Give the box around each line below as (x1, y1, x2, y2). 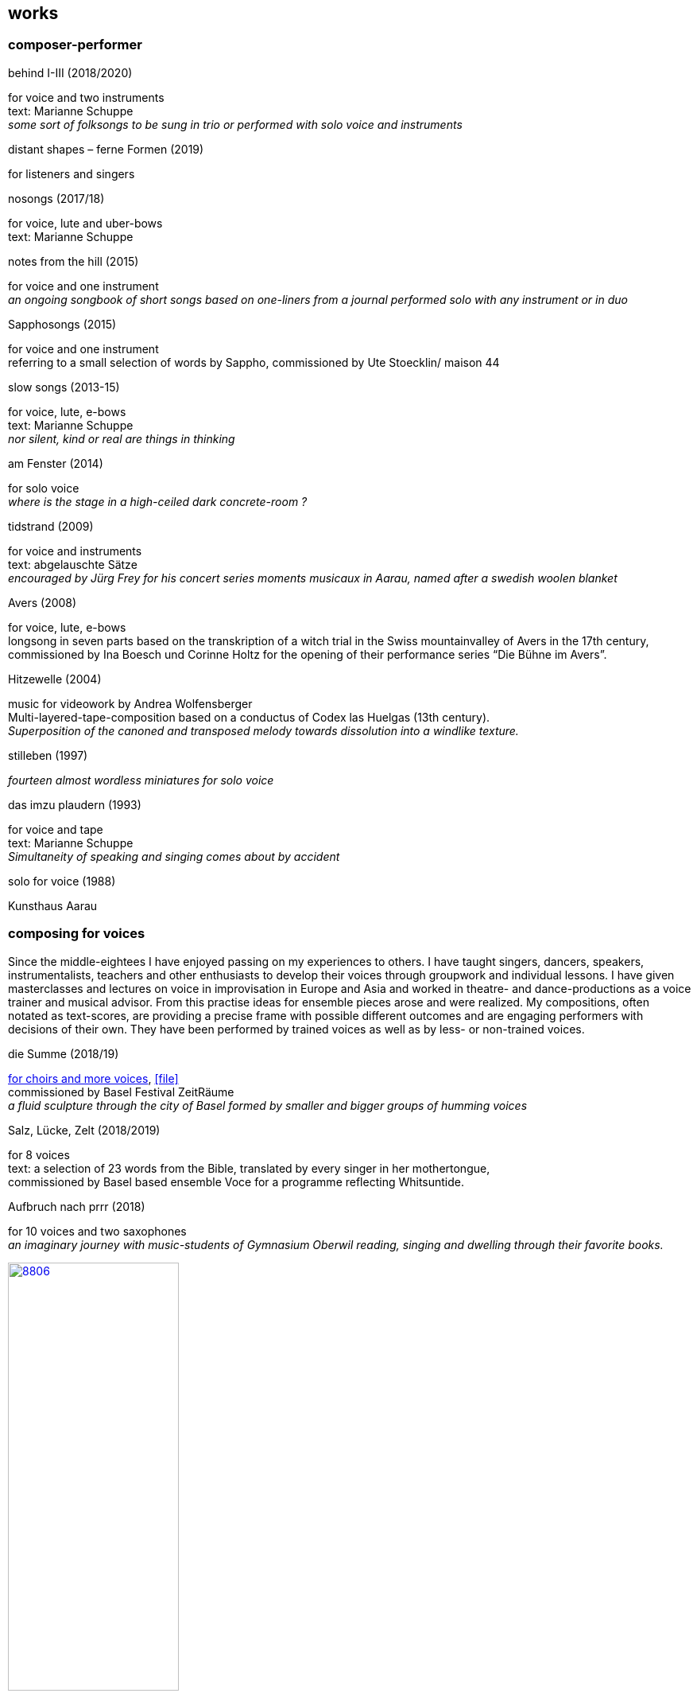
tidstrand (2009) (8, 519, 94, 533)
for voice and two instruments (8, 90, 165, 104)
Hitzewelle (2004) (8, 671, 102, 686)
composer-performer (8, 37, 142, 53)
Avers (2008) (8, 595, 77, 609)
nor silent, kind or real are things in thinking (8, 431, 235, 446)
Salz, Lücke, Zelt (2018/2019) (8, 1123, 161, 1137)
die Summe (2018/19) (8, 1046, 119, 1061)
